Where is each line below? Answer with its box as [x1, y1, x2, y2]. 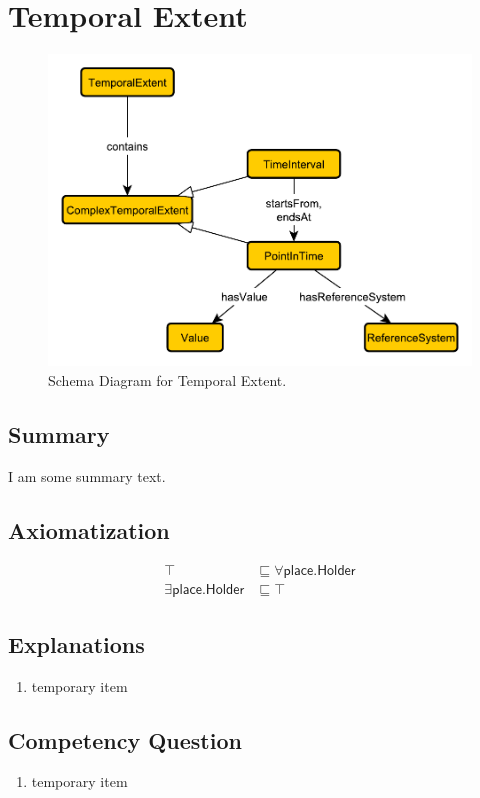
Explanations [8, 628, 145, 659]
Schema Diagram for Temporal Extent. [48, 369, 287, 390]
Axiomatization [8, 514, 170, 545]
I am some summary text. [8, 465, 166, 486]
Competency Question [8, 724, 242, 755]
